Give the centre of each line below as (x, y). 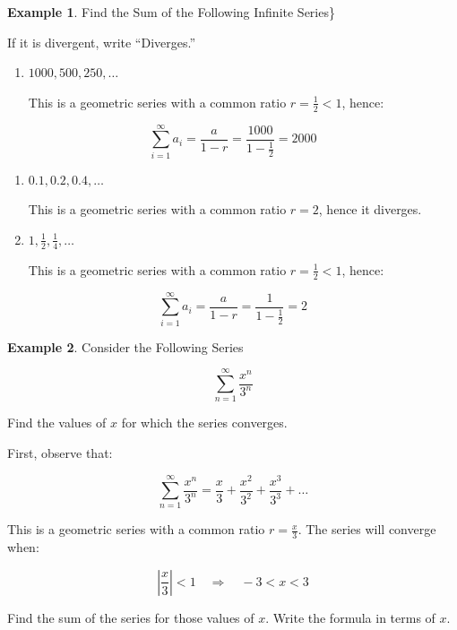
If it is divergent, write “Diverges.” (102, 42)
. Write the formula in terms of (350, 617)
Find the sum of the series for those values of (131, 617)
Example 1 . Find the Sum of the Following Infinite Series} (171, 12)
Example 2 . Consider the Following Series (125, 346)
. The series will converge (367, 529)
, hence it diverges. (370, 209)
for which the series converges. (204, 423)
